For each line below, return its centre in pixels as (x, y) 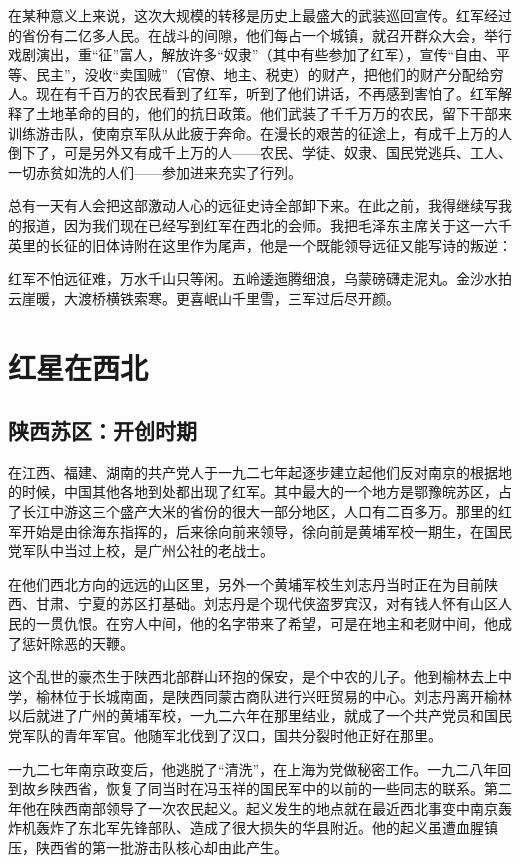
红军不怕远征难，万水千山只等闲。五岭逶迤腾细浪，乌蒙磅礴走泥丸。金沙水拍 (260, 278)
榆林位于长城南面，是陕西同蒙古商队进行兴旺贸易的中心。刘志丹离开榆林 (273, 695)
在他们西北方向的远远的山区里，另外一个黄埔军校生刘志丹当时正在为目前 (246, 583)
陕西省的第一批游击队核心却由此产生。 (161, 846)
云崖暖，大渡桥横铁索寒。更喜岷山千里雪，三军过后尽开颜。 (204, 297)
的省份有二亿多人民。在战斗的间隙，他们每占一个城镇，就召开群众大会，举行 (260, 34)
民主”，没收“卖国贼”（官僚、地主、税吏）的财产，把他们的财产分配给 (262, 73)
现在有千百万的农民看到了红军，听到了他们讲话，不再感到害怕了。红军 (266, 93)
